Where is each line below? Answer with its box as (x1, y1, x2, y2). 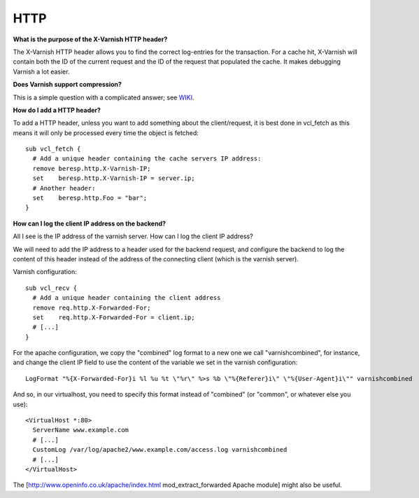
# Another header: (32, 184, 96, 192)
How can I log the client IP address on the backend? (13, 219, 166, 228)
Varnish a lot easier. (13, 67, 70, 76)
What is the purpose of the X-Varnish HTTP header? (13, 35, 168, 43)
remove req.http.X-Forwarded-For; (32, 303, 151, 312)
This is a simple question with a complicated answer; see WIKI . (13, 93, 194, 102)
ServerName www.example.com (32, 426, 129, 434)
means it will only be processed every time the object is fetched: (13, 128, 199, 137)
